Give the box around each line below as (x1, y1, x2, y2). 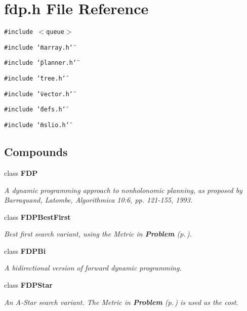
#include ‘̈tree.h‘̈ (4, 75, 66, 83)
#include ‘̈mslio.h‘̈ (4, 122, 69, 129)
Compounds (4, 144, 68, 160)
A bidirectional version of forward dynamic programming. (4, 262, 182, 273)
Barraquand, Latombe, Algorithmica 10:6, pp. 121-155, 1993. (4, 195, 193, 205)
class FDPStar (4, 280, 53, 290)
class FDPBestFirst (4, 211, 71, 222)
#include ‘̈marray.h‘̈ (4, 44, 73, 51)
